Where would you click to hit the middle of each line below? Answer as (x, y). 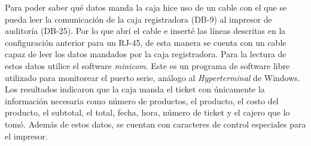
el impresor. (26, 136)
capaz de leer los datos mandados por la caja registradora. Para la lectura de (146, 54)
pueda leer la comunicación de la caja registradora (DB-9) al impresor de (138, 19)
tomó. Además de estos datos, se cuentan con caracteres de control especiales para (155, 124)
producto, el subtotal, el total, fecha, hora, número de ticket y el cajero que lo (147, 112)
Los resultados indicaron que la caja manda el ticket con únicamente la (135, 89)
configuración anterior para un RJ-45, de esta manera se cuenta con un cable (146, 42)
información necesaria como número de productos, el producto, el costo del (142, 100)
